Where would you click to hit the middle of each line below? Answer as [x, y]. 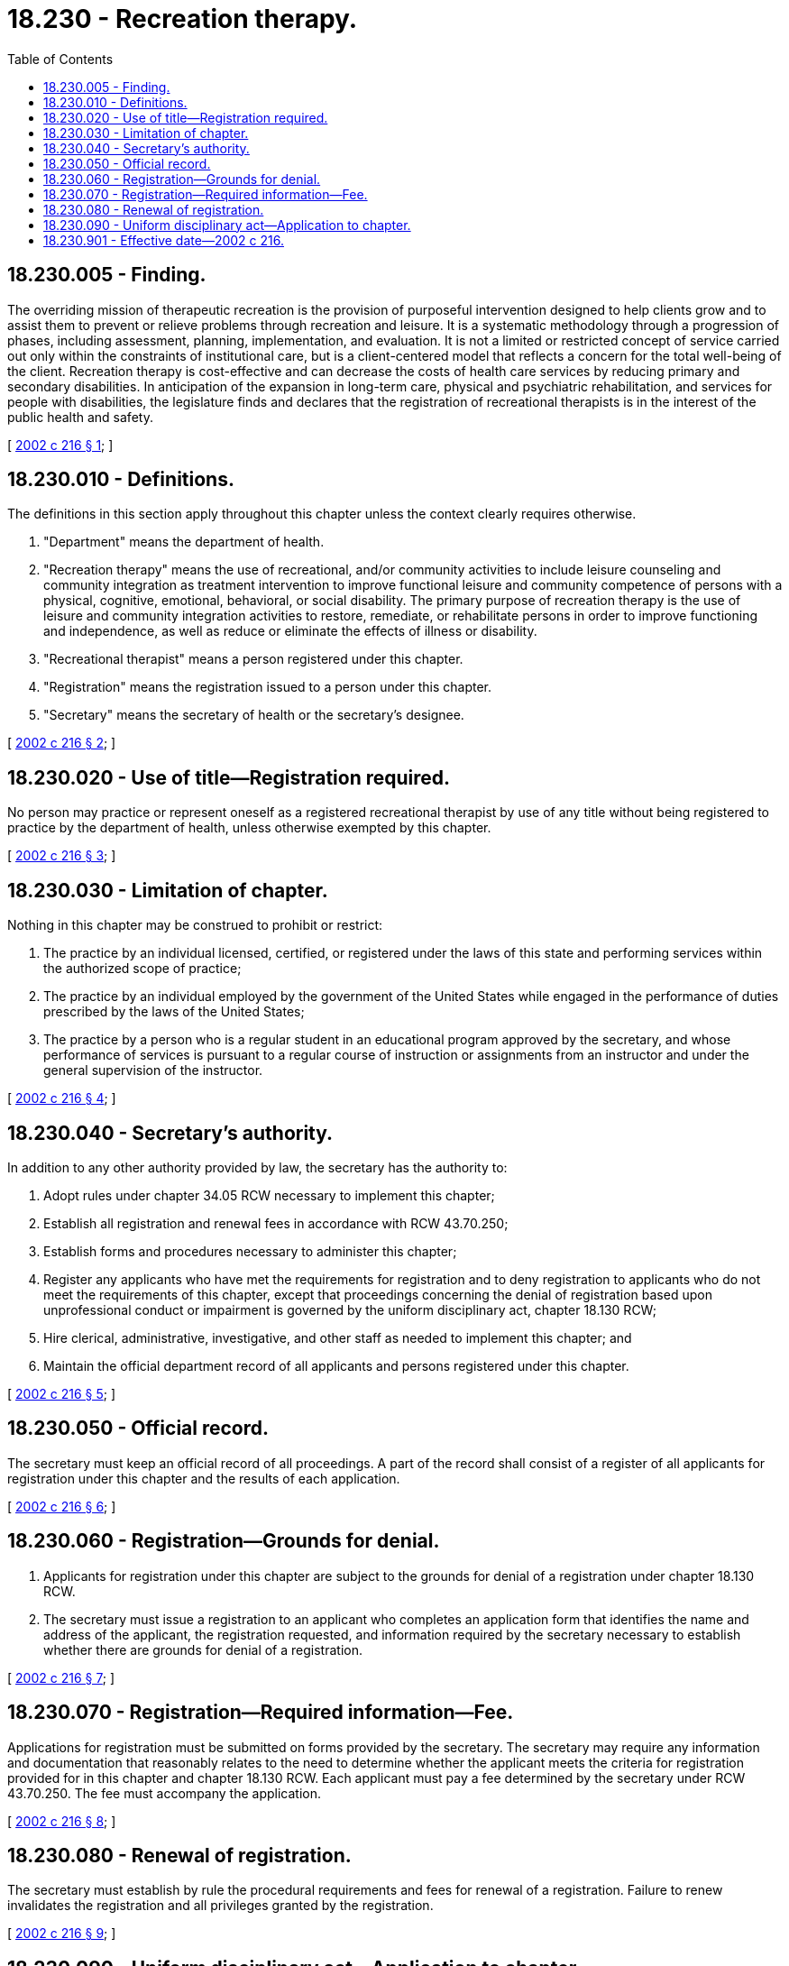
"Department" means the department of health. [184, 542]
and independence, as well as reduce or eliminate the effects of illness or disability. [290, 631]
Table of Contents [60, 59]
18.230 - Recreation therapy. [183, 19]
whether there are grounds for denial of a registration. [203, 1649]
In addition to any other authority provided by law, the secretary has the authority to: [257, 1167]
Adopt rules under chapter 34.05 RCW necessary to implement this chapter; [269, 1195]
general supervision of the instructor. [153, 1070]
